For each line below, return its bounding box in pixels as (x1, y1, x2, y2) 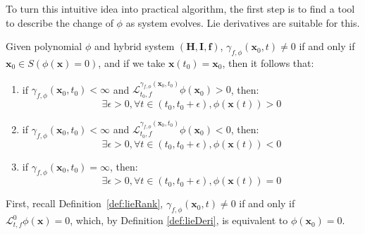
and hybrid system (94, 39, 175, 54)
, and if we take (98, 55, 166, 70)
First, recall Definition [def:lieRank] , (6, 196, 163, 211)
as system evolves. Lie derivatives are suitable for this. (125, 15, 360, 30)
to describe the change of (6, 15, 113, 30)
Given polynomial (6, 39, 82, 54)
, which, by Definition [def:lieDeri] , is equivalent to (70, 213, 288, 228)
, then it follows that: (222, 55, 314, 70)
